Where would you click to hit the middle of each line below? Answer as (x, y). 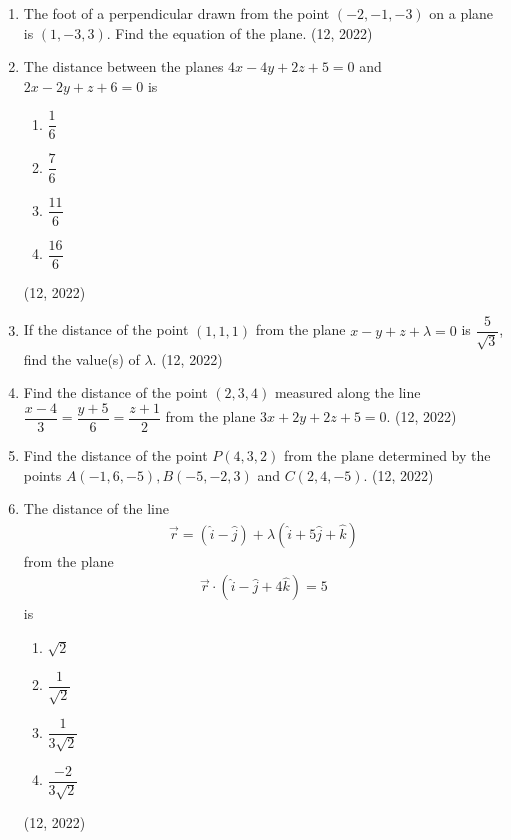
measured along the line (347, 392)
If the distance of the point (106, 329)
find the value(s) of (81, 358)
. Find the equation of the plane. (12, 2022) (239, 32)
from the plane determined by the (387, 454)
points (42, 474)
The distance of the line (96, 508)
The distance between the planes (123, 66)
